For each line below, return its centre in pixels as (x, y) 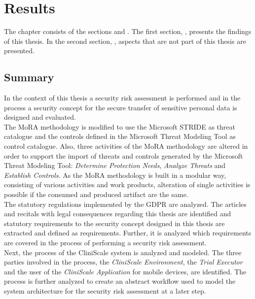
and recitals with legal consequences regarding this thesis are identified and (118, 214)
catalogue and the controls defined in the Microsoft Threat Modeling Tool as (120, 136)
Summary (29, 77)
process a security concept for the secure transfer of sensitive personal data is (121, 107)
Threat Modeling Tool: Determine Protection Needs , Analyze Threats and (115, 165)
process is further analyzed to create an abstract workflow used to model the (120, 281)
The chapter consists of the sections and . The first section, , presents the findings (128, 31)
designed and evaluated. (40, 117)
